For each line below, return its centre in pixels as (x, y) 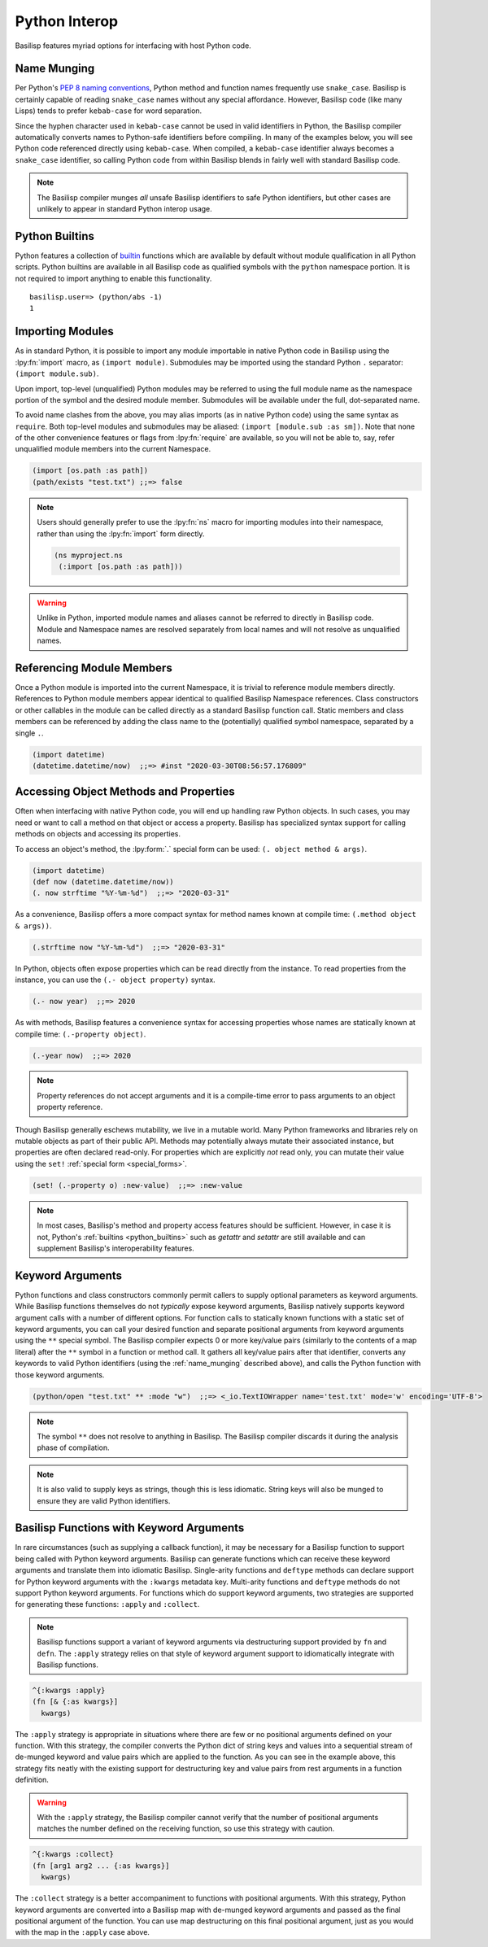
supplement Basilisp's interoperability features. (115, 1248)
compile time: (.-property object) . (81, 1034)
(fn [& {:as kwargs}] (75, 1702)
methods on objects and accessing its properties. (98, 834)
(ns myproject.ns (89, 555)
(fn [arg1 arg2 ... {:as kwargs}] (101, 1866)
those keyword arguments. (60, 1374)
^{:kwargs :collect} (73, 1854)
